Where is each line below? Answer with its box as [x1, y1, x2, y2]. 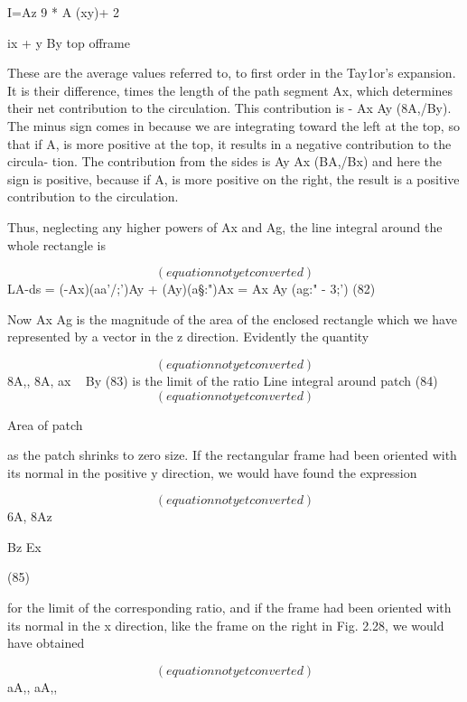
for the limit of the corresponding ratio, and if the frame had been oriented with [7, 598, 452, 617]
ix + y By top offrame [7, 33, 130, 51]
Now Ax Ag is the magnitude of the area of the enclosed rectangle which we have [7, 309, 457, 328]
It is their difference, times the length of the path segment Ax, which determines [7, 80, 453, 99]
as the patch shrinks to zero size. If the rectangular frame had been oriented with [7, 445, 457, 464]
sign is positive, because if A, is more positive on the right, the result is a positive [7, 169, 460, 188]
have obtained [7, 633, 85, 652]
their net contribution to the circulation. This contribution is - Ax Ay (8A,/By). [7, 98, 452, 117]
